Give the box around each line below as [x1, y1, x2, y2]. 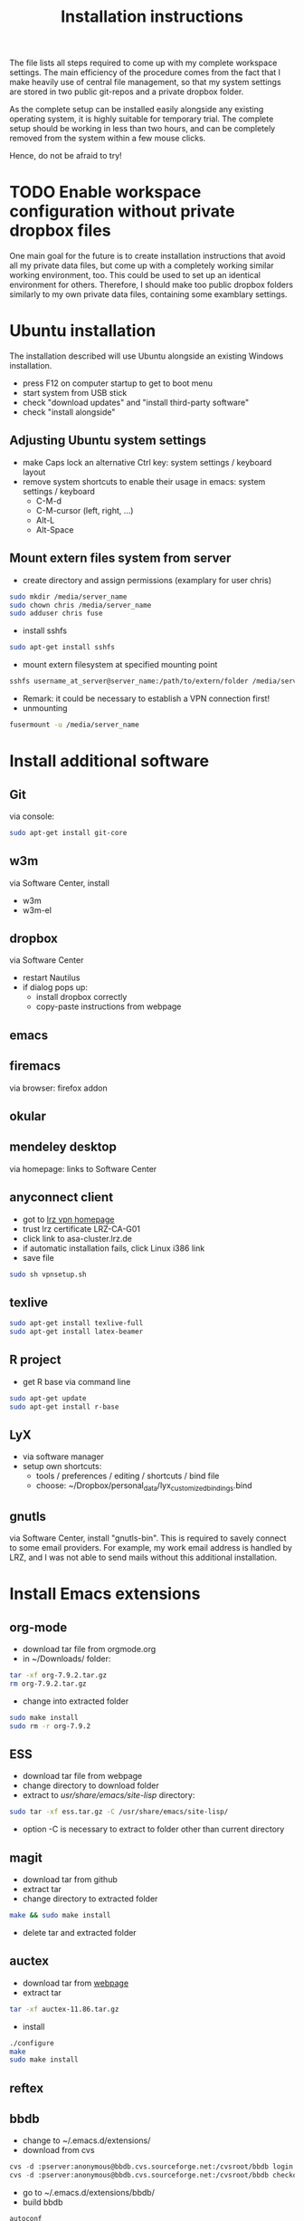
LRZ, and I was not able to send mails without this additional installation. [9, 1552, 278, 1563]
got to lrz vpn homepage [22, 1214, 115, 1225]
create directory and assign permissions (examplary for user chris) [22, 574, 272, 585]
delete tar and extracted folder [22, 1927, 138, 1937]
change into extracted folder [22, 1696, 129, 1707]
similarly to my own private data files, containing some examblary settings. [9, 289, 288, 300]
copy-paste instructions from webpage [35, 1001, 182, 1012]
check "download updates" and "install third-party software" [22, 397, 250, 409]
